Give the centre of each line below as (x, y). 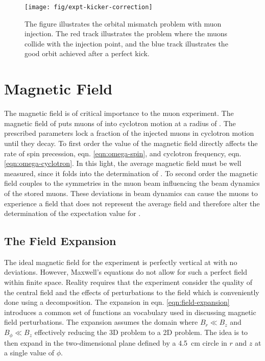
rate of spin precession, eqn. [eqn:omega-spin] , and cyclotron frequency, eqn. (123, 153)
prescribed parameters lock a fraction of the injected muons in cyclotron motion (129, 133)
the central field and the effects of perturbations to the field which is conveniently (132, 292)
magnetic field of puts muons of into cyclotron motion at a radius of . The (120, 123)
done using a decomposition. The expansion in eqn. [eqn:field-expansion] (117, 302)
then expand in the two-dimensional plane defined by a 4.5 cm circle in (116, 342)
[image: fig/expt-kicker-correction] (89, 7)
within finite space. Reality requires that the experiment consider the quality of (128, 282)
